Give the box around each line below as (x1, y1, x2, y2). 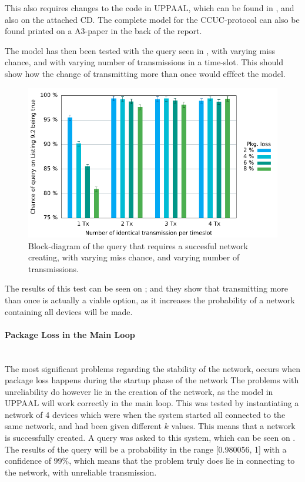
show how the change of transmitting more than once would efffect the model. (5, 67, 286, 79)
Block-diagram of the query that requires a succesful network (28, 239, 248, 252)
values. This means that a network (171, 420, 296, 432)
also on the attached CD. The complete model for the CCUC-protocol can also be (5, 13, 300, 25)
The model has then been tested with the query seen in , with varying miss (5, 44, 276, 56)
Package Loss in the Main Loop (5, 328, 135, 340)
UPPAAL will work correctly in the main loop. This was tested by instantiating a (5, 397, 299, 409)
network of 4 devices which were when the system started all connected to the (5, 408, 286, 420)
